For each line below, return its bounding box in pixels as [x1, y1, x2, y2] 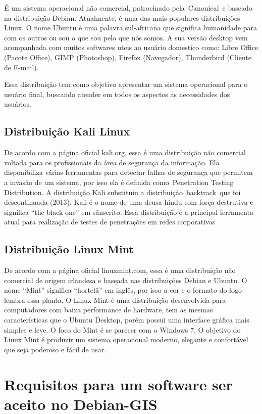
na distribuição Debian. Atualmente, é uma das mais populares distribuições [4, 12, 240, 23]
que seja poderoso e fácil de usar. [4, 344, 107, 354]
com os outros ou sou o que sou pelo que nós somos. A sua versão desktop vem [4, 32, 248, 42]
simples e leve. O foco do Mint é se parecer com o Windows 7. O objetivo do [4, 324, 241, 335]
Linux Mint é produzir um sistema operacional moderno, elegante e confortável [4, 334, 248, 345]
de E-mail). [4, 62, 39, 72]
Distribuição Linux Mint [4, 241, 134, 257]
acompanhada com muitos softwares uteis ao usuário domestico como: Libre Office [4, 42, 258, 53]
